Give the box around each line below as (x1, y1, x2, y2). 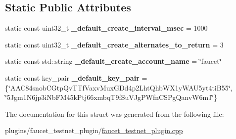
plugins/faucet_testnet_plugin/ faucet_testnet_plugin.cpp (5, 125, 183, 136)
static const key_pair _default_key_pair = (5, 72, 147, 83)
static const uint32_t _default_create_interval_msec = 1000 (5, 23, 208, 33)
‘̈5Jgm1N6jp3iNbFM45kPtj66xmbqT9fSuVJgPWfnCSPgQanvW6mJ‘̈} (5, 92, 218, 102)
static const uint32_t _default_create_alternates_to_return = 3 (5, 39, 224, 49)
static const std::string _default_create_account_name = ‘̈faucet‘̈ (5, 56, 222, 66)
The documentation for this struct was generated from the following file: (5, 108, 224, 119)
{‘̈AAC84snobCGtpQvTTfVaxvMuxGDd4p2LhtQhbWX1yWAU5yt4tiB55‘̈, (5, 82, 233, 93)
